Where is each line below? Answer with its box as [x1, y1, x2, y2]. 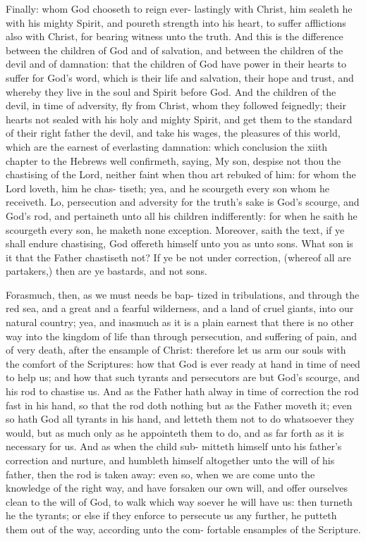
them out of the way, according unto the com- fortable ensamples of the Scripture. [6, 521, 361, 536]
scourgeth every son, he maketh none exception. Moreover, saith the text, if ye [6, 222, 345, 237]
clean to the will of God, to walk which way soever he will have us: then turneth [6, 494, 353, 509]
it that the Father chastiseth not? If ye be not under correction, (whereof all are [6, 249, 351, 264]
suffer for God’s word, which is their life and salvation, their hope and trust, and [6, 70, 354, 85]
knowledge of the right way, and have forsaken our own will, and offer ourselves [6, 480, 348, 495]
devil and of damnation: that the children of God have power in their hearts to [6, 56, 346, 71]
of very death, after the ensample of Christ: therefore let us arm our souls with [6, 342, 346, 357]
